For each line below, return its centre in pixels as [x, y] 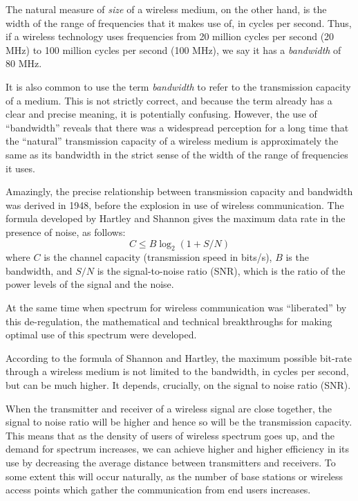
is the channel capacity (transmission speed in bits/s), [158, 257]
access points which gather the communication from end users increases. [158, 490]
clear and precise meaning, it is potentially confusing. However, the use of [161, 114]
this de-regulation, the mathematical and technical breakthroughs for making [169, 321]
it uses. [20, 168]
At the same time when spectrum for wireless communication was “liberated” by [176, 308]
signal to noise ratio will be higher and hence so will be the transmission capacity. [179, 422]
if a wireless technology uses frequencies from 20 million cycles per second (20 [170, 36]
